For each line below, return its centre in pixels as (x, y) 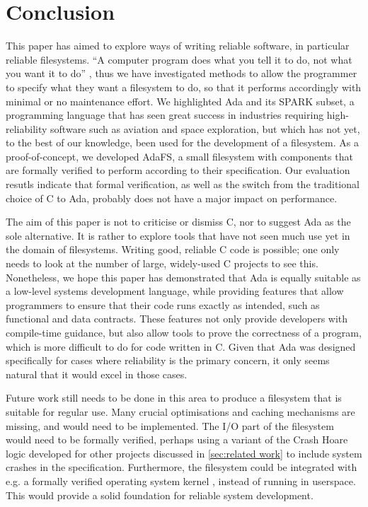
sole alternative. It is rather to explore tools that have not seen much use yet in (178, 235)
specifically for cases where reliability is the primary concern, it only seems (168, 360)
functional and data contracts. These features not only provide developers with (177, 319)
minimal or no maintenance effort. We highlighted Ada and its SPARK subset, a (180, 101)
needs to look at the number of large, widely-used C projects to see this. (162, 263)
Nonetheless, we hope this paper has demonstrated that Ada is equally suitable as (183, 277)
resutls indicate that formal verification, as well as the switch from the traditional (183, 184)
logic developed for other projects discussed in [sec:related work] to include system (184, 453)
